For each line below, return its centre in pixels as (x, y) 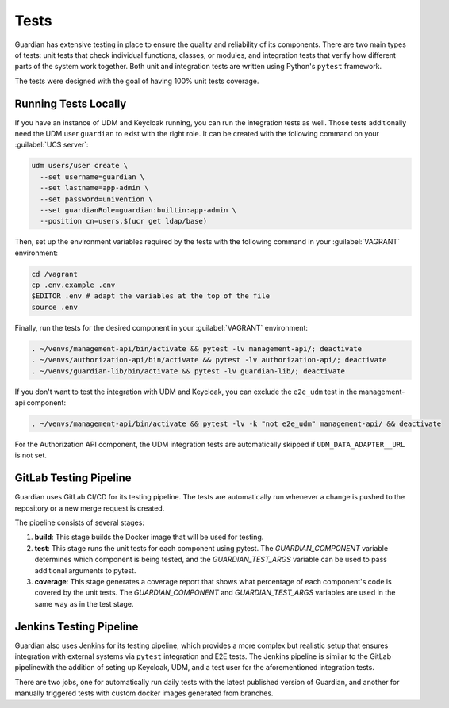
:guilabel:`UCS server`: (52, 145)
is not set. (31, 455)
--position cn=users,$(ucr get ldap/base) (124, 221)
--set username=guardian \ (92, 177)
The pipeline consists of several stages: (79, 522)
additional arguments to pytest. (85, 570)
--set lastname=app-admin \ (94, 188)
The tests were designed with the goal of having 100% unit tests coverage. (137, 81)
